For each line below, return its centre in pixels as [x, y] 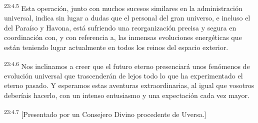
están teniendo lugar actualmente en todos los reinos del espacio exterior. [116, 47]
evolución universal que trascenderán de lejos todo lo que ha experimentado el [123, 75]
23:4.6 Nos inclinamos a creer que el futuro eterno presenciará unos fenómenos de [127, 65]
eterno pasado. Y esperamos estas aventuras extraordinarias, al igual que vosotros [129, 85]
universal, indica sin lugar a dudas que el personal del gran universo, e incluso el [127, 18]
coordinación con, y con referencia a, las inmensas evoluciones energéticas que [123, 37]
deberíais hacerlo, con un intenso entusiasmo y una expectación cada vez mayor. [127, 95]
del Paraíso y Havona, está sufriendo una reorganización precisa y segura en [120, 27]
